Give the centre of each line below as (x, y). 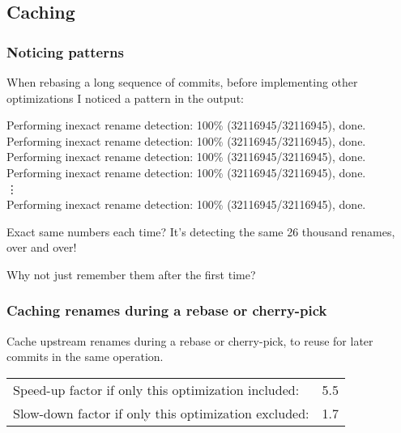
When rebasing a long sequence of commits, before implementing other (182, 82)
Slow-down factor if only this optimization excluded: (161, 413)
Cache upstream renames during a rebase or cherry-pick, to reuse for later (190, 340)
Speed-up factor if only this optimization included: (156, 389)
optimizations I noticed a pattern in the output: (125, 98)
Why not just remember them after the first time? (131, 274)
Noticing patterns (65, 51)
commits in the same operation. (85, 357)
